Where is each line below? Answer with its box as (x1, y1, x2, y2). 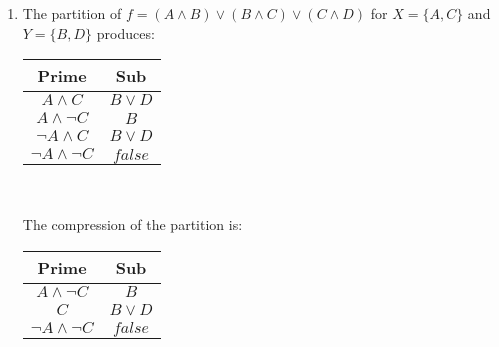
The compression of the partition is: (22, 213, 243, 234)
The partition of (22, 3, 122, 24)
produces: (96, 22, 155, 43)
